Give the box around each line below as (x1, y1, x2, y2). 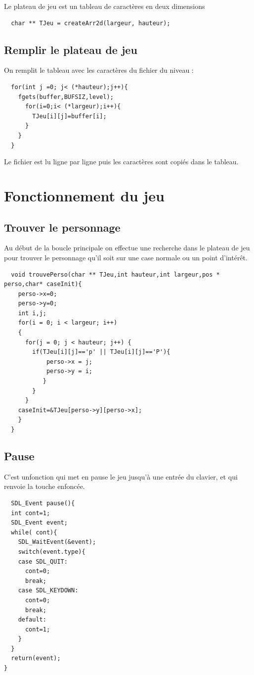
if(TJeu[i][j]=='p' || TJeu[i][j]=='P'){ (32, 348, 170, 356)
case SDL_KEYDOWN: (18, 587, 79, 594)
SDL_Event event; (11, 519, 68, 527)
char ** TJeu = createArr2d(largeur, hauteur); (11, 19, 170, 27)
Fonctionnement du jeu (4, 185, 165, 205)
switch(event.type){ (18, 548, 85, 555)
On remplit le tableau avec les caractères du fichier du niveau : (4, 65, 194, 75)
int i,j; (18, 309, 46, 317)
